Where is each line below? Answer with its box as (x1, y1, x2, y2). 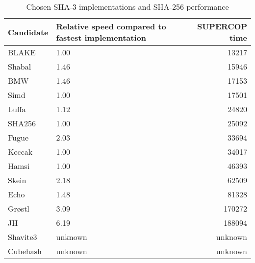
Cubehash (8, 245, 42, 257)
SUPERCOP (197, 21, 247, 32)
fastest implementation (56, 32, 146, 43)
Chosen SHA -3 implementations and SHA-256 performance (26, 1, 229, 12)
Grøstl (8, 203, 29, 214)
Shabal (8, 61, 31, 72)
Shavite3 (8, 231, 37, 242)
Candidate (8, 26, 49, 38)
